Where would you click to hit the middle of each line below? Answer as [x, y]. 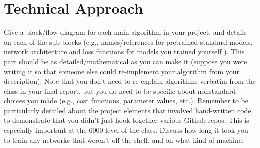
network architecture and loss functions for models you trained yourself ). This [124, 52]
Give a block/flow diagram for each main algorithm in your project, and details [125, 32]
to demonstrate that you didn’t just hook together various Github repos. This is [127, 120]
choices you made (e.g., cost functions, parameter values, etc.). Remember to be [126, 100]
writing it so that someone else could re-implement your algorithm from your [122, 71]
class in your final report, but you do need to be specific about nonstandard [120, 90]
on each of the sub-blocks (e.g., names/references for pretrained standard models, [128, 42]
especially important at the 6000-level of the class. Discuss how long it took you [126, 130]
